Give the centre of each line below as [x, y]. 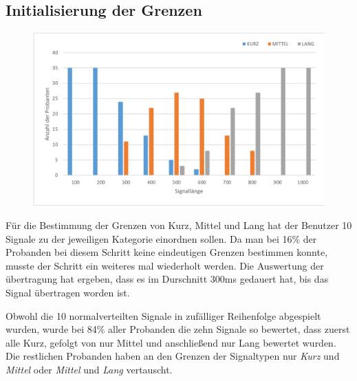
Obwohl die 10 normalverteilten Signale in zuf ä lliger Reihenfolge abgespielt [163, 315]
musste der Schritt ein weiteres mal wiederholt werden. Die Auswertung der [165, 265]
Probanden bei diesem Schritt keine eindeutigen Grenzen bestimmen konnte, [167, 252]
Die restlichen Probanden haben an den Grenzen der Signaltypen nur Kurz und [173, 356]
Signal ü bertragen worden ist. [68, 292]
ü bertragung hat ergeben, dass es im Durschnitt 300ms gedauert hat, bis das [167, 279]
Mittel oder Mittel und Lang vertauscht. [89, 369]
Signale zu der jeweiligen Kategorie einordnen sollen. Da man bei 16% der [161, 238]
